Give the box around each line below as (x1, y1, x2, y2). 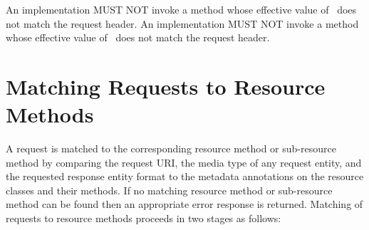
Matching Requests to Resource (6, 71, 326, 100)
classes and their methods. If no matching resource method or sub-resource (6, 182, 333, 197)
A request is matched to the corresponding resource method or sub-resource (6, 141, 336, 156)
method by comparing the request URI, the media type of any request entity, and (6, 155, 362, 169)
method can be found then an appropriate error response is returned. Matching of (6, 197, 363, 211)
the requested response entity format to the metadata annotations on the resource (6, 169, 364, 184)
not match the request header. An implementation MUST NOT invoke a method (6, 16, 359, 31)
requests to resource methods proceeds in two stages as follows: (6, 211, 281, 226)
